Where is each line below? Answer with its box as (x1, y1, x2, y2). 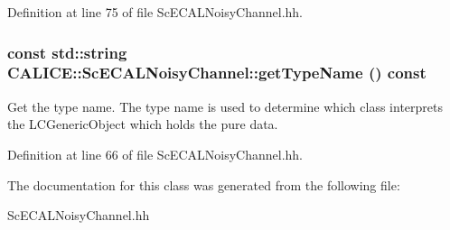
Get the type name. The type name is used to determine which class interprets (7, 97, 443, 115)
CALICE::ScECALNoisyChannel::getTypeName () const (7, 61, 427, 84)
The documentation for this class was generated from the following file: (7, 175, 400, 194)
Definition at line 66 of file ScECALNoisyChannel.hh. (7, 144, 303, 163)
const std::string (7, 41, 127, 63)
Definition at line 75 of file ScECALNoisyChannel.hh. (7, 3, 303, 21)
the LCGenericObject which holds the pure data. (7, 115, 278, 133)
